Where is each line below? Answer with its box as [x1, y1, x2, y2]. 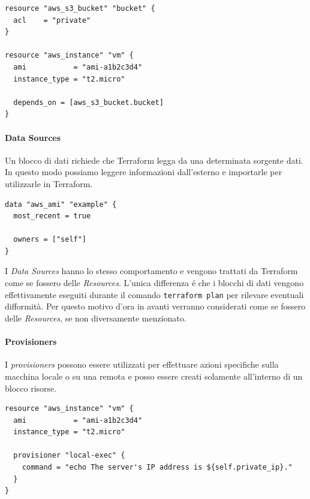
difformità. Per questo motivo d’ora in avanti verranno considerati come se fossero [5, 300, 306, 312]
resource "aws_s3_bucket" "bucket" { [5, 4, 155, 13]
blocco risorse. [5, 381, 57, 394]
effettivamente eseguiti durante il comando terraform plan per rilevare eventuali [5, 288, 304, 300]
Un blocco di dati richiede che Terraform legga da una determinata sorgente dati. [5, 154, 303, 166]
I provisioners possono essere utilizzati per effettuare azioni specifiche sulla [5, 358, 279, 371]
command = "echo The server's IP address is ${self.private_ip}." [22, 463, 293, 472]
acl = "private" [13, 16, 91, 25]
